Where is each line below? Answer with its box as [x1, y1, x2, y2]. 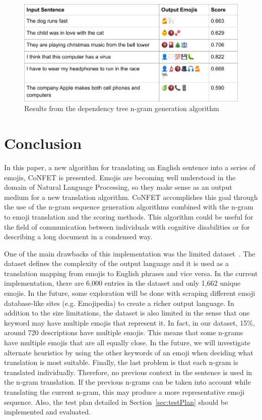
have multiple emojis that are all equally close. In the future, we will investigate [4, 337, 250, 348]
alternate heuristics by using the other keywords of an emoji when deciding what [4, 347, 253, 357]
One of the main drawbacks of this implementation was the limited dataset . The [4, 248, 255, 258]
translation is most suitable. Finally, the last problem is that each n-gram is [4, 357, 238, 367]
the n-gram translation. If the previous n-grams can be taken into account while [4, 377, 251, 387]
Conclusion [4, 133, 82, 153]
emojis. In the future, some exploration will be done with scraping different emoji [4, 288, 255, 298]
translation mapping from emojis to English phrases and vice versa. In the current [4, 268, 258, 278]
